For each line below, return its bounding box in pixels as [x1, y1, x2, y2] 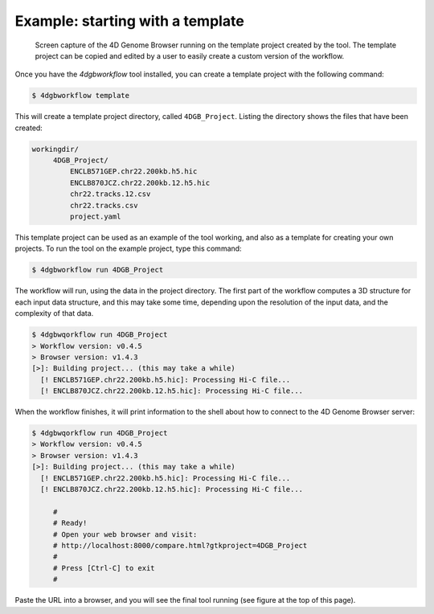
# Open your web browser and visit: [52, 530, 198, 538]
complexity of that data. [14, 309, 94, 318]
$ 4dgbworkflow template [31, 91, 130, 100]
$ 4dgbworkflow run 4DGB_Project [31, 265, 164, 275]
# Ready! [52, 518, 88, 528]
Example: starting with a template [14, 12, 244, 30]
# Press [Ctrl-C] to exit [52, 563, 156, 572]
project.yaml [69, 212, 121, 221]
